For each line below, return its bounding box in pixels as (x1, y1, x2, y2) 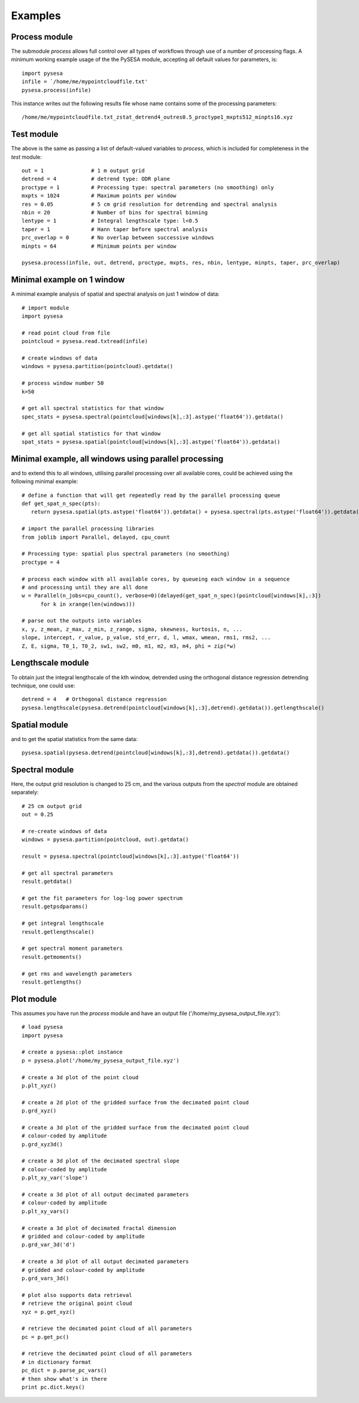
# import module (22, 304, 69, 311)
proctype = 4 (22, 558, 60, 566)
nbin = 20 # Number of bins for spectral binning (22, 209, 208, 216)
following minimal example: (11, 478, 78, 485)
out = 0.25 (22, 811, 54, 818)
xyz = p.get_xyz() (22, 1308, 76, 1315)
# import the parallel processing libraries (22, 526, 155, 532)
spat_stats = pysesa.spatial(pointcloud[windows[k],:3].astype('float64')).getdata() (22, 438, 281, 445)
